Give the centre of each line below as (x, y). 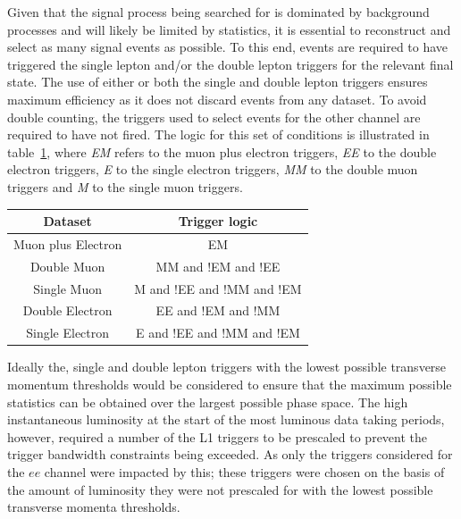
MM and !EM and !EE (218, 266)
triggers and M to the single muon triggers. (125, 186)
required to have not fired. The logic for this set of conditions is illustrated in (218, 134)
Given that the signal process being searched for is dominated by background (218, 12)
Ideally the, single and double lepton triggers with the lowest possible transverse (227, 367)
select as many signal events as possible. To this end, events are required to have (228, 47)
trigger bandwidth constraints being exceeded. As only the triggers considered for (230, 454)
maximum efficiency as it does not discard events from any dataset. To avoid (217, 99)
